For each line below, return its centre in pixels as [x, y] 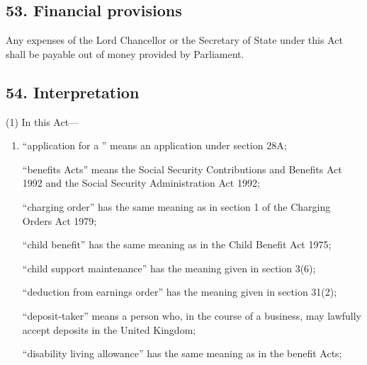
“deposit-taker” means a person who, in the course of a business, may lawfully [192, 315]
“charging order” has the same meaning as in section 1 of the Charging [176, 206]
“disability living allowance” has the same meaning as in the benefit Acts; [182, 353]
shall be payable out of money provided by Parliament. [125, 53]
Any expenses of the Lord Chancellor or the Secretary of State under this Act [174, 40]
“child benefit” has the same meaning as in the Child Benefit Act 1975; [177, 244]
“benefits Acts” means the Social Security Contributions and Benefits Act [182, 169]
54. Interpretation [73, 92]
